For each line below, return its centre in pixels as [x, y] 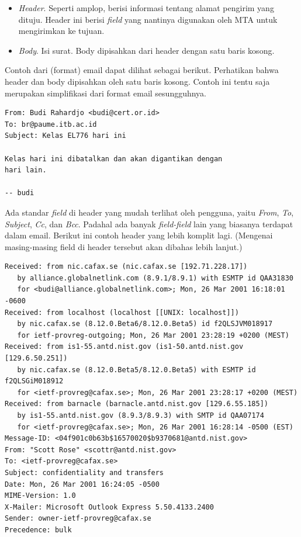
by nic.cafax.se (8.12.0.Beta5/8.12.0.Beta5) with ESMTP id [136, 370]
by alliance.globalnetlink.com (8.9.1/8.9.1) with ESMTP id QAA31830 [155, 278]
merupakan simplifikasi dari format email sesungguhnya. [106, 93]
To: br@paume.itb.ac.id [51, 124]
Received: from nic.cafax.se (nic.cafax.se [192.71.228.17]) [126, 267]
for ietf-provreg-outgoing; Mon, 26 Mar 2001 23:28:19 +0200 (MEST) [153, 335]
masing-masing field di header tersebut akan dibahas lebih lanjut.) [124, 246]
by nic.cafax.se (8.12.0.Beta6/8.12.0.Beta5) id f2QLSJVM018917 [145, 324]
